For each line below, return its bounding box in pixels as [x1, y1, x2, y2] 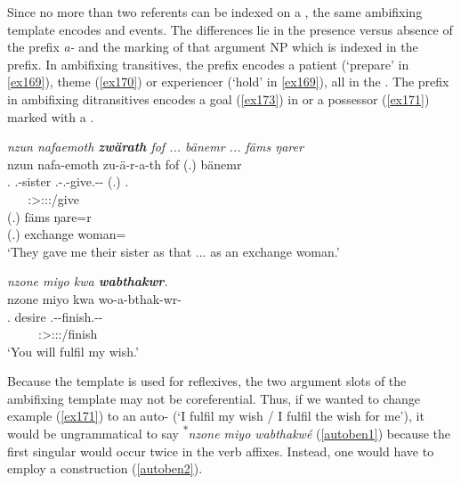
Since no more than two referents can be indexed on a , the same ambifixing [7, 3, 423, 21]
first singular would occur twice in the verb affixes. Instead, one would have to [7, 441, 434, 460]
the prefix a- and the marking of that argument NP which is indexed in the [7, 37, 418, 56]
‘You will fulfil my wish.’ [7, 341, 139, 360]
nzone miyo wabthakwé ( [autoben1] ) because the [188, 424, 450, 443]
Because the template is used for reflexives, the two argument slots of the [7, 372, 407, 390]
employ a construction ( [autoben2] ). [7, 459, 203, 478]
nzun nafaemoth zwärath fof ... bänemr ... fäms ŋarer [7, 137, 303, 156]
